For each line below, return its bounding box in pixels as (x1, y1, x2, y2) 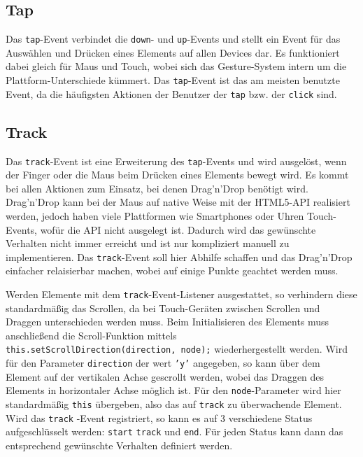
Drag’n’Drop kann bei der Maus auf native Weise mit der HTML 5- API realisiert (6, 195, 350, 209)
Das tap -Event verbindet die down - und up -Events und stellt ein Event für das (6, 31, 341, 46)
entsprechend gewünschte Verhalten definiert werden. (6, 438, 233, 452)
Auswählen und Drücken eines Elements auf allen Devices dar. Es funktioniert (6, 45, 340, 59)
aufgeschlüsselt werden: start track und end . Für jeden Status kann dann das (6, 424, 343, 439)
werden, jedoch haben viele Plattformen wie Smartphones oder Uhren (6, 209, 304, 223)
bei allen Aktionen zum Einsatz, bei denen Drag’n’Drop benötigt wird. (6, 181, 308, 195)
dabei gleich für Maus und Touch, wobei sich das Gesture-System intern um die (6, 59, 347, 73)
